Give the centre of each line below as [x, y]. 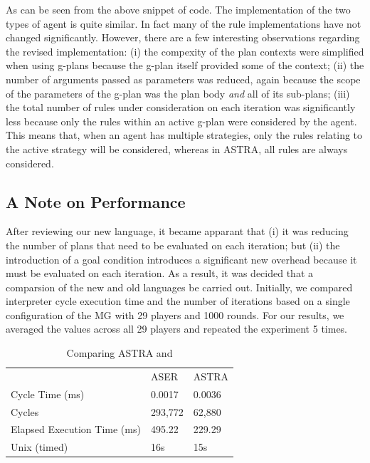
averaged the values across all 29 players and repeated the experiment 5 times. [177, 329]
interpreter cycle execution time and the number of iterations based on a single [178, 301]
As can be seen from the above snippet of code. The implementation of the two [178, 9]
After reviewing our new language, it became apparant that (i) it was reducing [177, 231]
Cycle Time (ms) [48, 394]
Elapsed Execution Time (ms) [76, 429]
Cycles [25, 411]
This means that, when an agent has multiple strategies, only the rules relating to [184, 135]
